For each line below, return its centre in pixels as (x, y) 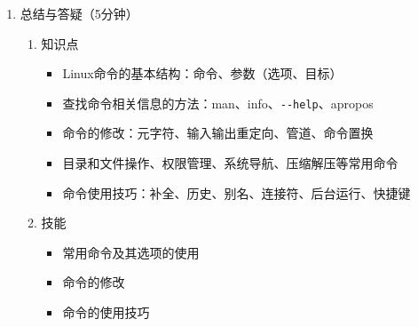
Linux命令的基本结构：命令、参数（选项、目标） (202, 73)
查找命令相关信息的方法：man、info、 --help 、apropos (218, 103)
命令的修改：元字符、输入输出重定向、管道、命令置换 (218, 133)
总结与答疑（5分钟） (79, 13)
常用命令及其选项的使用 (131, 252)
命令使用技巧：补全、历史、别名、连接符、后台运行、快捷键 (237, 192)
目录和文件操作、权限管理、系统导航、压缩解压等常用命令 (230, 163)
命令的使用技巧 (106, 312)
